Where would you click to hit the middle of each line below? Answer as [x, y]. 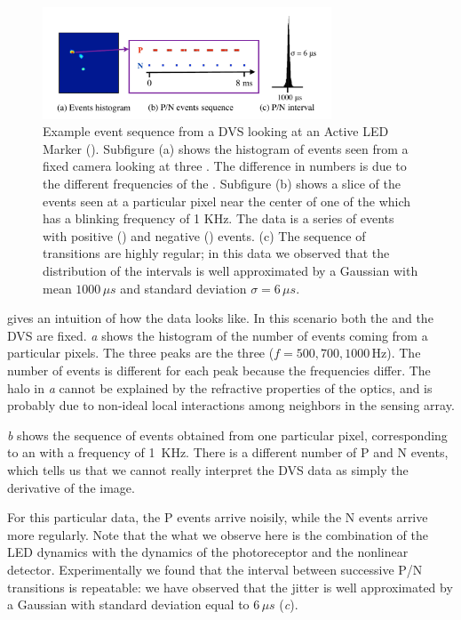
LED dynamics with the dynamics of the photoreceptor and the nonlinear [208, 552]
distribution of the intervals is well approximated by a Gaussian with [230, 271]
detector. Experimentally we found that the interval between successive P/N [215, 569]
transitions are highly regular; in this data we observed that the [216, 253]
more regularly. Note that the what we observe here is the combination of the [218, 534]
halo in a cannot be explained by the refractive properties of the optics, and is [220, 387]
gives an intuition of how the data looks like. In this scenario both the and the [220, 318]
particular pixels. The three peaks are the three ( [141, 353]
